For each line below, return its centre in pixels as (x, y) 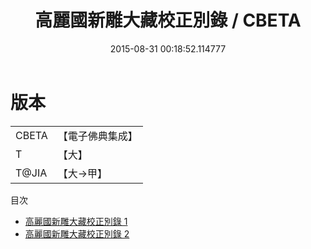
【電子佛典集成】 (97, 136)
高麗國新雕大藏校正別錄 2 (77, 233)
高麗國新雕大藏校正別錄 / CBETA (168, 20)
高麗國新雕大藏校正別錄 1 (76, 221)
